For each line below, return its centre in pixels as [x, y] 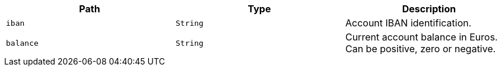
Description [429, 9]
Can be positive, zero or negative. [420, 49]
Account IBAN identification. [408, 23]
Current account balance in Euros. [421, 37]
